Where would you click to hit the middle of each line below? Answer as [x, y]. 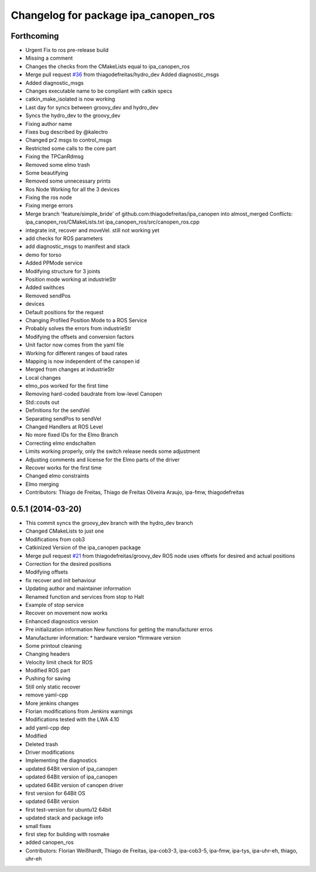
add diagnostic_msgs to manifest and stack [78, 246]
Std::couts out [42, 402]
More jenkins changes [52, 703]
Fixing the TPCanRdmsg [55, 157]
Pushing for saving [48, 678]
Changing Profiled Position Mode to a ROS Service [86, 320]
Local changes [43, 377]
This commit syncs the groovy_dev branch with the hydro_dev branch [109, 523]
